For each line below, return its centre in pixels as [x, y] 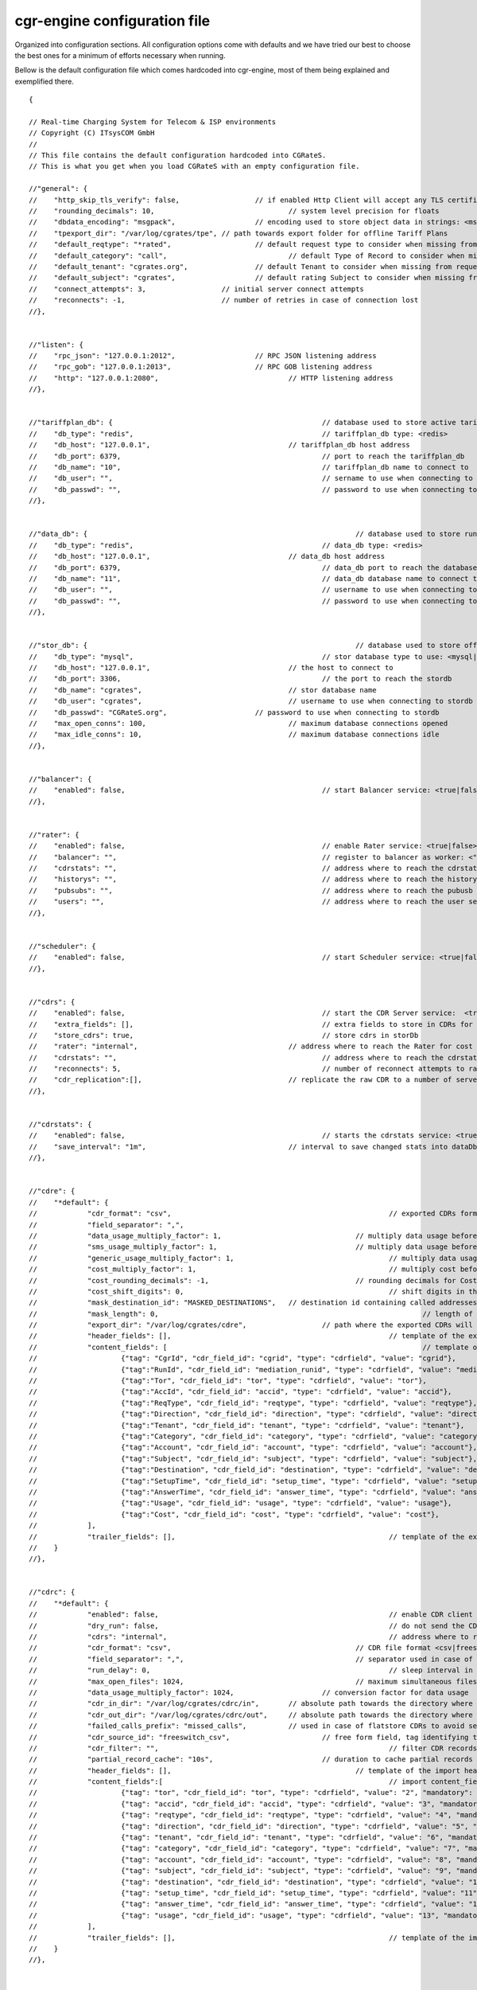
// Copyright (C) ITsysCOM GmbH [92, 133]
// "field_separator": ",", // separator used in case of [251, 1659]
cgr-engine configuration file [112, 21]
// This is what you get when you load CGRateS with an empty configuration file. [194, 166]
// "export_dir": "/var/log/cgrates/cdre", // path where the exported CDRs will [251, 1325]
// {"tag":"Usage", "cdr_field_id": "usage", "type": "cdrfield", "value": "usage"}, [240, 1503]
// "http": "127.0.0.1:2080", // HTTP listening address [211, 378]
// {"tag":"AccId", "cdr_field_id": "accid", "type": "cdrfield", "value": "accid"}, [240, 1392]
